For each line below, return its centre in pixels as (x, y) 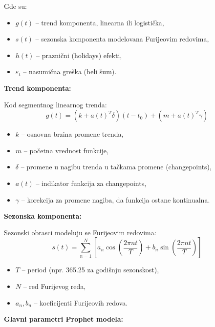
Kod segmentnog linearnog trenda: (55, 104)
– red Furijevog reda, (54, 286)
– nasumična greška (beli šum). (70, 72)
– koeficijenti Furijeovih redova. (81, 302)
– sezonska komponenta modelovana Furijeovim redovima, (122, 39)
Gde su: (15, 6)
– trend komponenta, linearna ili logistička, (100, 22)
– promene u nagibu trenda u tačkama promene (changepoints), (116, 167)
